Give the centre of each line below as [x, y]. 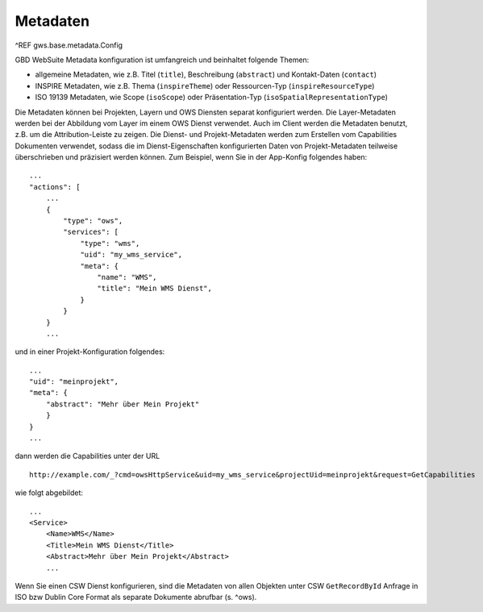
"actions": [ [55, 187]
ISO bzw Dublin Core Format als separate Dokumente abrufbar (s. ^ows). [136, 597]
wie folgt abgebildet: [49, 493]
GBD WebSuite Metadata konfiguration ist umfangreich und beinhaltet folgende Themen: [162, 60]
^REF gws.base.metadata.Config [69, 45]
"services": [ [91, 232]
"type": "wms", [110, 243]
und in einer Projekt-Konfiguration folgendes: [90, 352]
